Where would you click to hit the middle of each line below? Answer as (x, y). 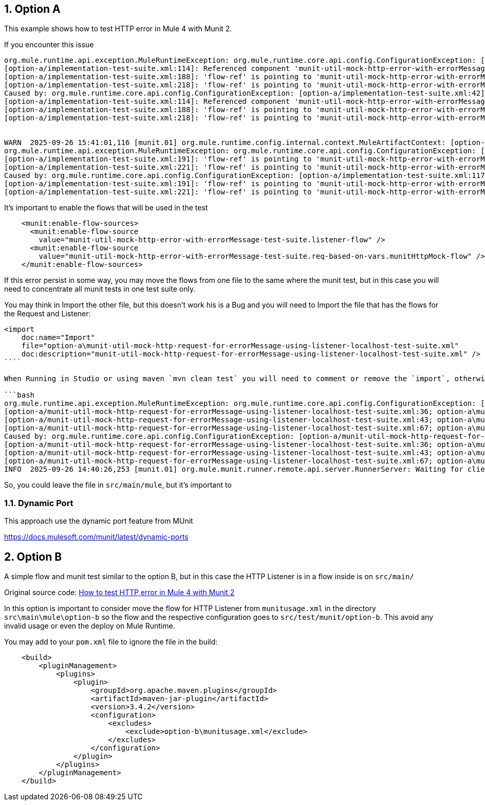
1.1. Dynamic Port (39, 503)
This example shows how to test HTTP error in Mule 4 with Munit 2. (118, 29)
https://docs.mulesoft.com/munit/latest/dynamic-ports (96, 537)
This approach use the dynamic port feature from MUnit (99, 521)
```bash (20, 395)
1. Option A (32, 9)
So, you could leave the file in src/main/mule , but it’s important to (118, 485)
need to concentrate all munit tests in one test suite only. (100, 289)
